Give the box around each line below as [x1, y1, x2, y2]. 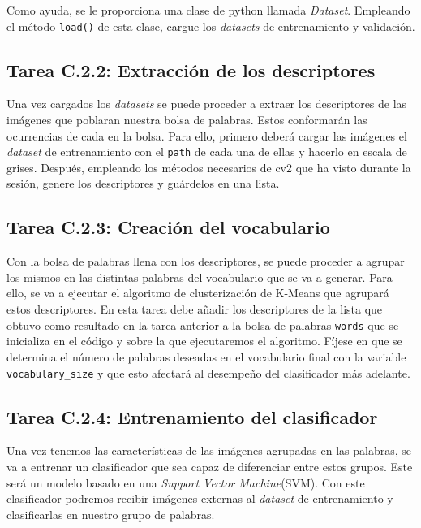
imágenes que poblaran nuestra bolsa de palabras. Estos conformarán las [6, 111, 367, 128]
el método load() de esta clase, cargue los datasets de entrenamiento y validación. [6, 17, 415, 34]
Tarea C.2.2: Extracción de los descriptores [6, 57, 376, 82]
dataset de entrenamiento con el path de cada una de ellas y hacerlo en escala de [6, 143, 407, 160]
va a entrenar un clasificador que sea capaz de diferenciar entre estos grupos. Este [6, 457, 413, 474]
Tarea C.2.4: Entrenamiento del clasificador [6, 404, 378, 429]
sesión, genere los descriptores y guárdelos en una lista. [6, 175, 280, 192]
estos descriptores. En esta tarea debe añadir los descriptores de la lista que [6, 301, 383, 318]
